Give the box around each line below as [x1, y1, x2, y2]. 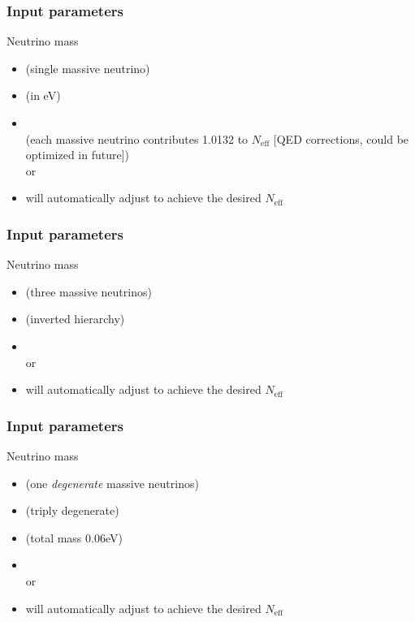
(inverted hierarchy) [25, 310, 125, 327]
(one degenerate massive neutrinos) [25, 474, 199, 491]
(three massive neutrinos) [25, 283, 152, 300]
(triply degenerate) [25, 502, 119, 519]
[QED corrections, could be [273, 130, 409, 147]
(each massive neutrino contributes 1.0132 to [25, 130, 249, 147]
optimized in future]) [25, 146, 130, 163]
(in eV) [25, 87, 61, 104]
